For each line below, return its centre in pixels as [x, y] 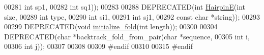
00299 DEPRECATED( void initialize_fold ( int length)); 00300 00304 [111, 26]
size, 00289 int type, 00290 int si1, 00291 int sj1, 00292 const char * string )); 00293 [132, 16]
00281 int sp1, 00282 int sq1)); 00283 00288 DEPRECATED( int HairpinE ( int [125, 7]
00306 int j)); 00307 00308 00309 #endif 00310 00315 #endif [99, 46]
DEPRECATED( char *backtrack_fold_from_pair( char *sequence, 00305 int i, [127, 36]
